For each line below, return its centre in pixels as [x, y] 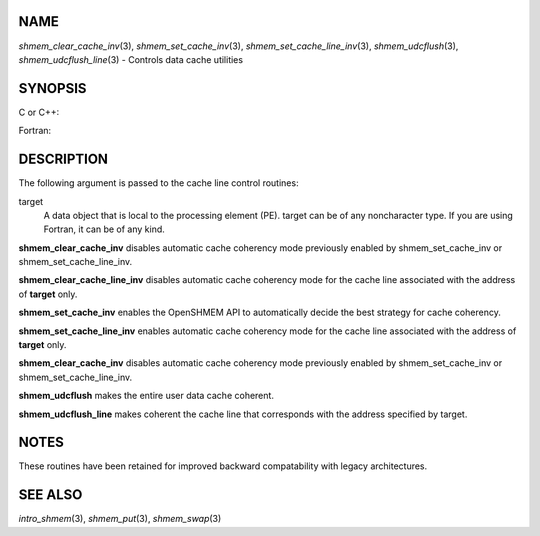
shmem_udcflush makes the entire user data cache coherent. [146, 396]
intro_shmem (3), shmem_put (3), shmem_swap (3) [120, 519]
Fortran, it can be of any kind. [104, 229]
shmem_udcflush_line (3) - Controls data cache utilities [131, 59]
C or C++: [39, 112]
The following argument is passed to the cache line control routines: [158, 183]
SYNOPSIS [52, 88]
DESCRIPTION [63, 159]
